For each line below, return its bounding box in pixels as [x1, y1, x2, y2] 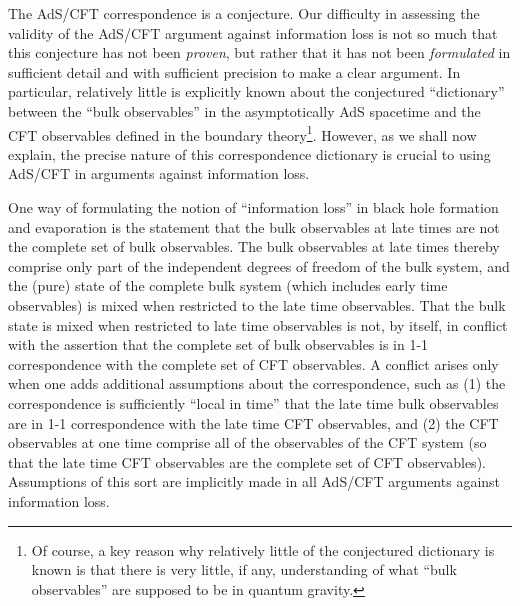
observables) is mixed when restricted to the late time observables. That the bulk [8, 294, 506, 315]
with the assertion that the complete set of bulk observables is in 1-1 [8, 334, 429, 355]
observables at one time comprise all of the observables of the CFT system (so [8, 432, 487, 453]
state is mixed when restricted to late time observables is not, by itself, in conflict [8, 314, 508, 335]
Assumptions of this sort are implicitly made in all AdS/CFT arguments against [8, 471, 501, 492]
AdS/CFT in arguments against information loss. [8, 163, 310, 184]
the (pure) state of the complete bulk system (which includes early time [8, 275, 448, 296]
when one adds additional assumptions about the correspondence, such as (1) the [8, 373, 506, 394]
